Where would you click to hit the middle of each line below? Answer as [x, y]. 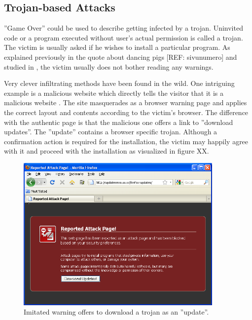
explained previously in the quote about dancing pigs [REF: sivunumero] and [121, 57]
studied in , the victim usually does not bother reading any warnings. [109, 66]
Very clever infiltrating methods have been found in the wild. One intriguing [119, 83]
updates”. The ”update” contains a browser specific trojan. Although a [111, 132]
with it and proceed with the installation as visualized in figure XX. [107, 151]
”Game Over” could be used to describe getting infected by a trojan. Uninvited [124, 28]
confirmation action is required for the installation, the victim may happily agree [126, 141]
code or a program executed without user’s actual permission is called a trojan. [124, 37]
